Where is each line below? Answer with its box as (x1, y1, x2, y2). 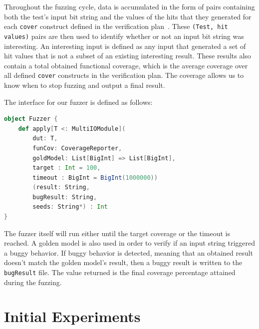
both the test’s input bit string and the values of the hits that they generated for (4, 11, 252, 21)
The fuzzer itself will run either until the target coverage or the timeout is (4, 228, 231, 238)
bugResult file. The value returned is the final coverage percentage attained (4, 267, 236, 278)
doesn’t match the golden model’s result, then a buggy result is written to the (4, 257, 243, 268)
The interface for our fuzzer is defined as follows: (4, 96, 153, 107)
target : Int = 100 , (32, 164, 101, 172)
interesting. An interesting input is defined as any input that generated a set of (4, 40, 246, 51)
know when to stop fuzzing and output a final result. (4, 79, 165, 90)
